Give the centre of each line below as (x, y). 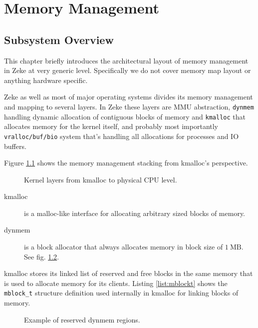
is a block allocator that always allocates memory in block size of (124, 247)
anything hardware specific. (46, 80)
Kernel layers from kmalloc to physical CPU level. (101, 179)
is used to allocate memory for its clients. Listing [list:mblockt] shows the (116, 283)
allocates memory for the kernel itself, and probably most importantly (111, 126)
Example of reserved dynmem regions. (82, 319)
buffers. (15, 146)
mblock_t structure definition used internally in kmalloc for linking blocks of (121, 293)
